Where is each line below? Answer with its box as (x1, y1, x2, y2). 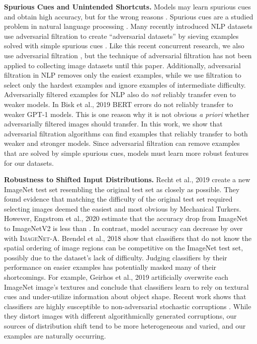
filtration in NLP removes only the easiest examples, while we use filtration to (4, 70, 242, 80)
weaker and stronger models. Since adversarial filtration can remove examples (4, 138, 240, 148)
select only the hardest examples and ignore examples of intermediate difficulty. (4, 79, 246, 90)
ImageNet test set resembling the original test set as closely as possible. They (4, 184, 240, 194)
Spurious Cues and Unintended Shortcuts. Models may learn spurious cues (4, 1, 251, 11)
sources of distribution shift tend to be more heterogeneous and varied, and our (4, 321, 246, 331)
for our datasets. (4, 157, 54, 168)
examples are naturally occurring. (4, 330, 106, 341)
